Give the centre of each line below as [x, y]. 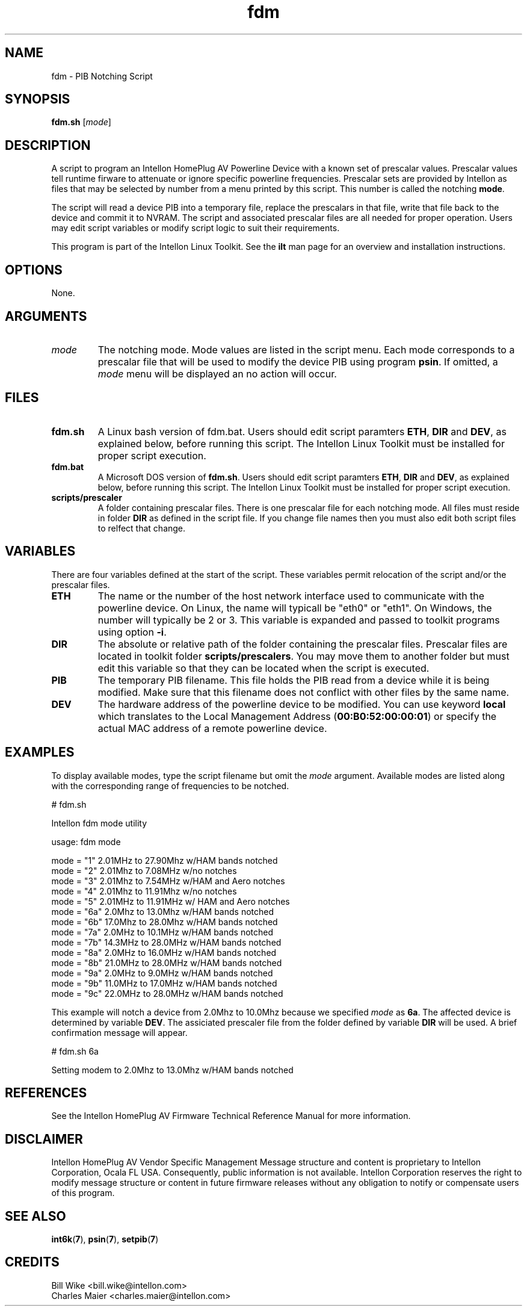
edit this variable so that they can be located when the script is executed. [263, 668]
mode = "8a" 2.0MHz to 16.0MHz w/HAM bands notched [164, 952]
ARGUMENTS [46, 316]
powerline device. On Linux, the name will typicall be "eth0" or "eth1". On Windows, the [295, 608]
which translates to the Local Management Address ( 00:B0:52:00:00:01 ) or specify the [297, 716]
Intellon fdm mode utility [99, 823]
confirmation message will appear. [119, 1032]
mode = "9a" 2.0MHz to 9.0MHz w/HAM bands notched [162, 973]
